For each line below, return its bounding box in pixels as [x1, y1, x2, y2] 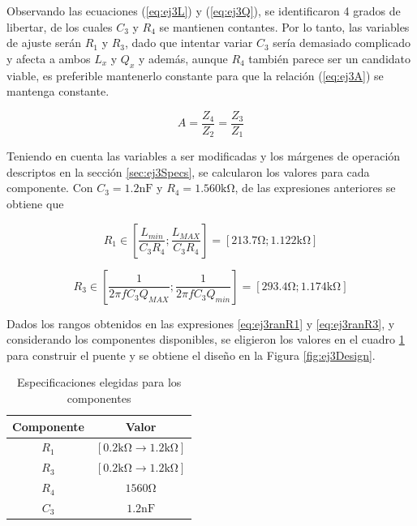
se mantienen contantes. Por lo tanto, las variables [159, 18, 410, 35]
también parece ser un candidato [248, 49, 411, 66]
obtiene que [6, 195, 64, 212]
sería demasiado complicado [273, 34, 411, 51]
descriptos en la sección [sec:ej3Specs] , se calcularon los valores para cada [6, 163, 370, 180]
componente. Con [6, 179, 93, 196]
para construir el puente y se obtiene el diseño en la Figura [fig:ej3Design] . [6, 346, 376, 363]
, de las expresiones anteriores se [234, 179, 396, 196]
